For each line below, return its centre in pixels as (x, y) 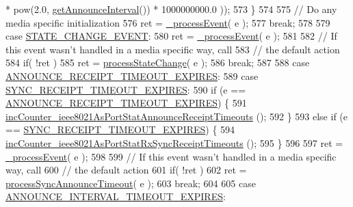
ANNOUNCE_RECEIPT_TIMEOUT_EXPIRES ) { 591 (126, 103)
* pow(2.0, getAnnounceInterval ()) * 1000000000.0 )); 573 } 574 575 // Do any (171, 9)
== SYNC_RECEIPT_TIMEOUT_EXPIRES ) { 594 (120, 129)
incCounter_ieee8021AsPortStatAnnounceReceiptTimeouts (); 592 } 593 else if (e (177, 116)
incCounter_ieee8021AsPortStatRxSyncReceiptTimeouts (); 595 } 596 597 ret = (174, 142)
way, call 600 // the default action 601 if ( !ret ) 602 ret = (126, 170)
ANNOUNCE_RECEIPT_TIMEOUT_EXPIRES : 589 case (132, 75)
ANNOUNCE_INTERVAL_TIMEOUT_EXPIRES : (116, 196)
